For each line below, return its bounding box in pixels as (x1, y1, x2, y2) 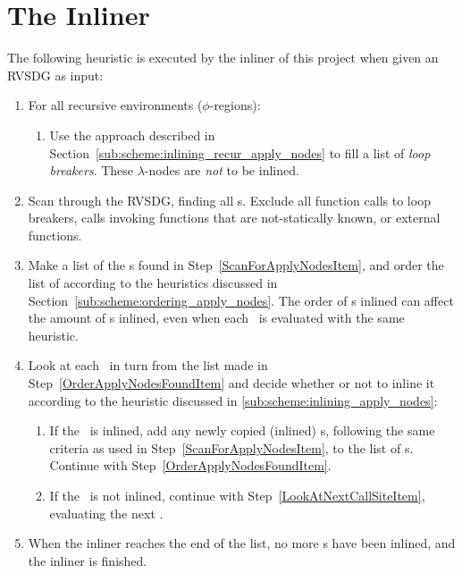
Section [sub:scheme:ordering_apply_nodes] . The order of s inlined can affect (28, 291, 454, 309)
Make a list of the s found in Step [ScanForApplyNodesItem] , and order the (28, 256, 444, 274)
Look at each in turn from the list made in (28, 356, 268, 375)
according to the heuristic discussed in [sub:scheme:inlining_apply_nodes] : (28, 391, 438, 409)
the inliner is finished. (28, 551, 147, 569)
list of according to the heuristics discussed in (28, 274, 278, 292)
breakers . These (49, 161, 134, 180)
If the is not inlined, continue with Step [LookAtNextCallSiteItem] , (49, 486, 425, 504)
